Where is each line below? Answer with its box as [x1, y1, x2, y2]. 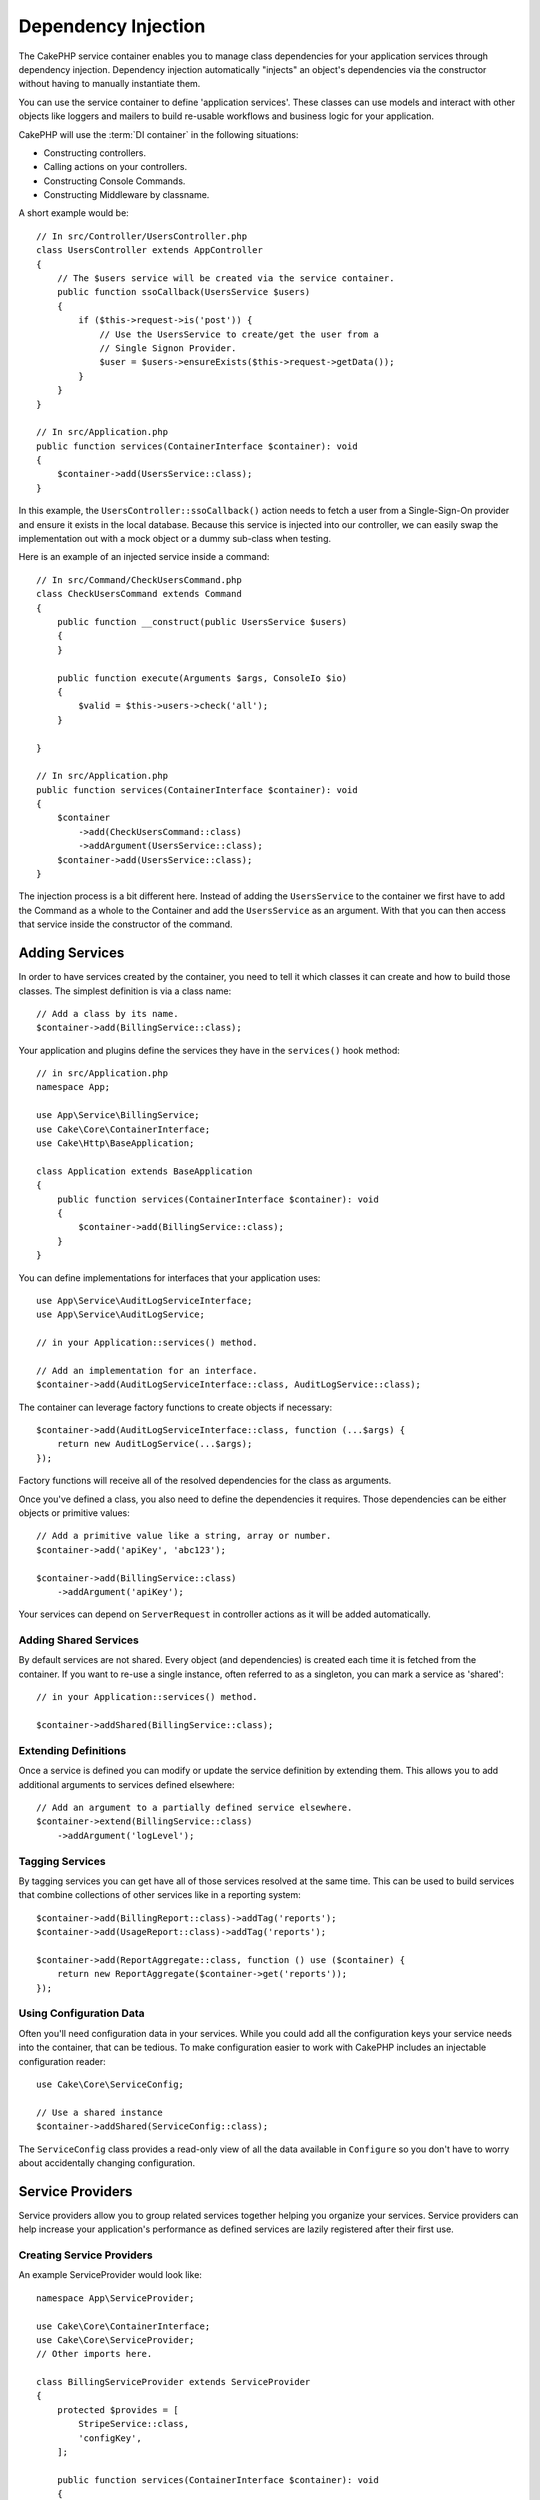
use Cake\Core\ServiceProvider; [36, 2334, 195, 2345]
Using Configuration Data [18, 2006, 145, 2020]
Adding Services [18, 945, 125, 962]
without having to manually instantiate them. [18, 78, 201, 90]
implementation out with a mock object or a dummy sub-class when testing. [18, 533, 332, 545]
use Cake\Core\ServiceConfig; [36, 2078, 185, 2090]
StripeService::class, [78, 2418, 190, 2430]
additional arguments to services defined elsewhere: [18, 1778, 235, 1790]
